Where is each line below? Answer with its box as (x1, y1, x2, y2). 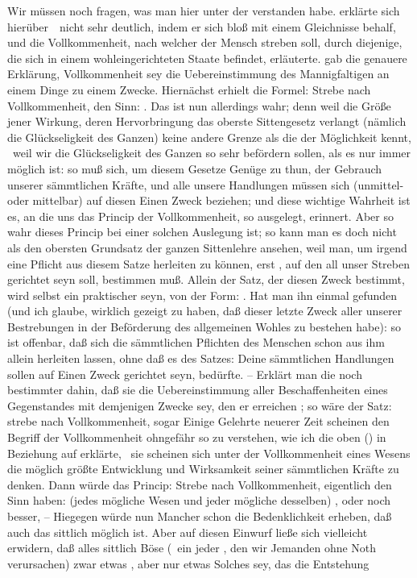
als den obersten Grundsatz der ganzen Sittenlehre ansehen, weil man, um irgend (7, 239, 407, 256)
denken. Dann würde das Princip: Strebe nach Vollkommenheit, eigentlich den (7, 476, 392, 493)
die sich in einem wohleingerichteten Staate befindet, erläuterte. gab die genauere (7, 49, 407, 66)
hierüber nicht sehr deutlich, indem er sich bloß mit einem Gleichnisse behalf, (7, 18, 396, 35)
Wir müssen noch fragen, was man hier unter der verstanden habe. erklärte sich (7, 2, 400, 19)
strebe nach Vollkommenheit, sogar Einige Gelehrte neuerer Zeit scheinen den (7, 413, 390, 430)
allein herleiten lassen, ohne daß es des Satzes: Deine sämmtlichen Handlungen (7, 350, 394, 367)
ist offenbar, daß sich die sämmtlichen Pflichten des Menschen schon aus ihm (7, 334, 385, 351)
